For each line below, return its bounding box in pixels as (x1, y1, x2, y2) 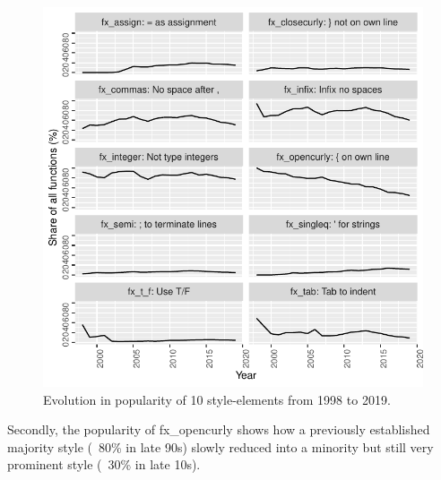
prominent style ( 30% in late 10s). (7, 455, 201, 474)
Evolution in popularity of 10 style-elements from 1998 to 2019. (43, 390, 391, 408)
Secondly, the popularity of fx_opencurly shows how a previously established (7, 420, 430, 439)
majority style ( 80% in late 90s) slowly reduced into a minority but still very (7, 437, 434, 456)
